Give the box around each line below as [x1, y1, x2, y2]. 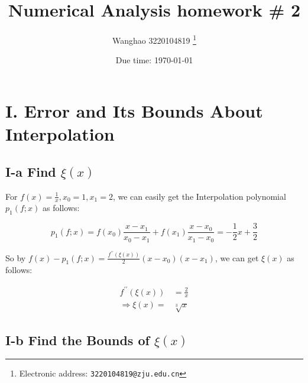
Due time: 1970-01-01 [115, 54, 193, 66]
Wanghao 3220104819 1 [112, 33, 196, 46]
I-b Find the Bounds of [5, 330, 150, 349]
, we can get [215, 251, 259, 264]
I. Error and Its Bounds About [5, 98, 263, 122]
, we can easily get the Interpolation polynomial [112, 190, 286, 202]
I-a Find [5, 162, 56, 180]
